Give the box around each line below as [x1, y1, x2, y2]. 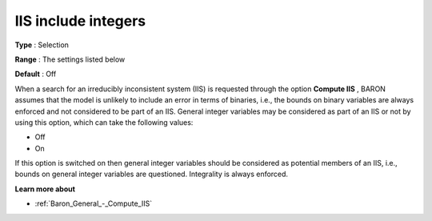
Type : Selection [14, 40, 70, 50]
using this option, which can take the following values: [14, 117, 194, 127]
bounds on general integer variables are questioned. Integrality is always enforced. [14, 169, 288, 179]
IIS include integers [14, 12, 146, 30]
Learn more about [14, 184, 76, 194]
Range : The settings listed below [14, 54, 126, 64]
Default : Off [14, 69, 57, 79]
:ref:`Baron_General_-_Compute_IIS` [34, 199, 152, 208]
